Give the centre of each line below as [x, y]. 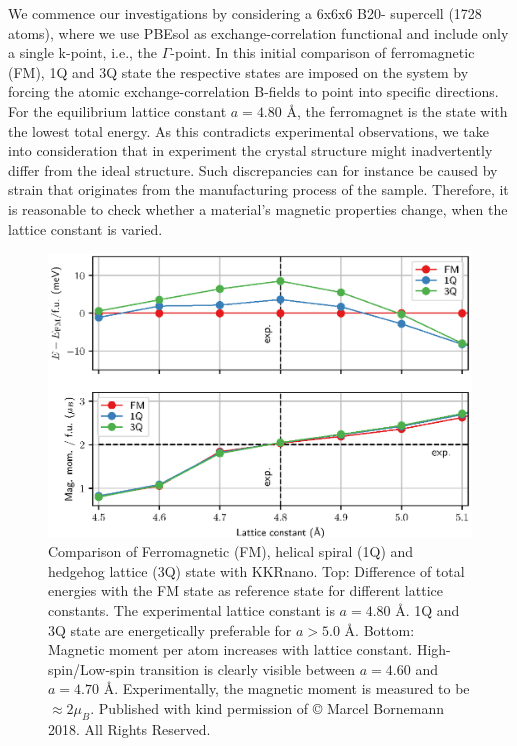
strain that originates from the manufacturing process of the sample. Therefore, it [258, 189]
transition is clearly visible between [247, 668]
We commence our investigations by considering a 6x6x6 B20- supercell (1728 [245, 13]
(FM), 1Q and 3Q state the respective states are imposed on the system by [238, 71]
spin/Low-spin [92, 668]
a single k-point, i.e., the [83, 52]
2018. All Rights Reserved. [129, 728]
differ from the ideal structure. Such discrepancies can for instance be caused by [253, 169]
